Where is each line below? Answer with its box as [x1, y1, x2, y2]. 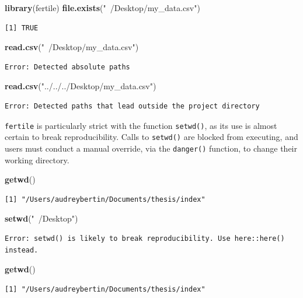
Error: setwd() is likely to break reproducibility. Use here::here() [5, 234, 285, 243]
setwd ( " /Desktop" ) [5, 212, 78, 225]
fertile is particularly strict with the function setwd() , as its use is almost [5, 119, 277, 131]
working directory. [5, 153, 69, 166]
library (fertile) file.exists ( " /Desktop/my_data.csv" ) [5, 2, 200, 13]
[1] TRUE [5, 23, 39, 32]
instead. [5, 246, 39, 254]
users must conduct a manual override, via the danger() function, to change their [5, 142, 297, 154]
